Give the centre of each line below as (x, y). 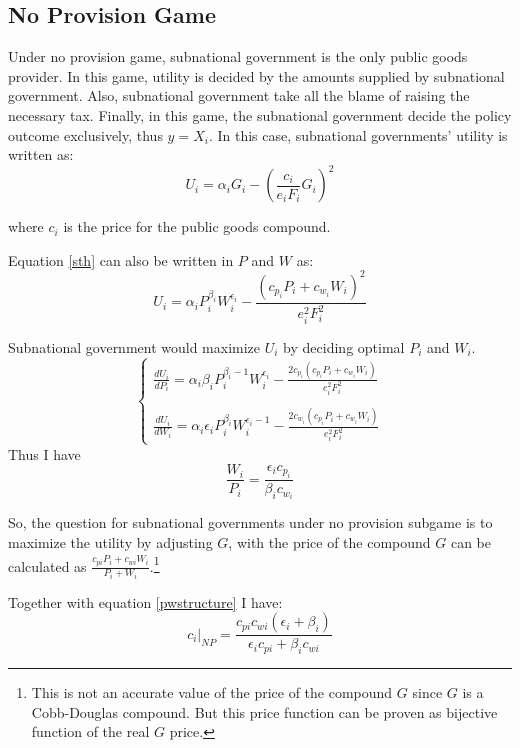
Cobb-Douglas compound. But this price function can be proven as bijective (264, 711)
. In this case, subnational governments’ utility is (358, 134)
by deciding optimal (344, 346)
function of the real (90, 731)
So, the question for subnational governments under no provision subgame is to (250, 522)
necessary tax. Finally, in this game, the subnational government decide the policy (260, 114)
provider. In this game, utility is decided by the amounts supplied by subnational (256, 75)
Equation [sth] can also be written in (121, 259)
